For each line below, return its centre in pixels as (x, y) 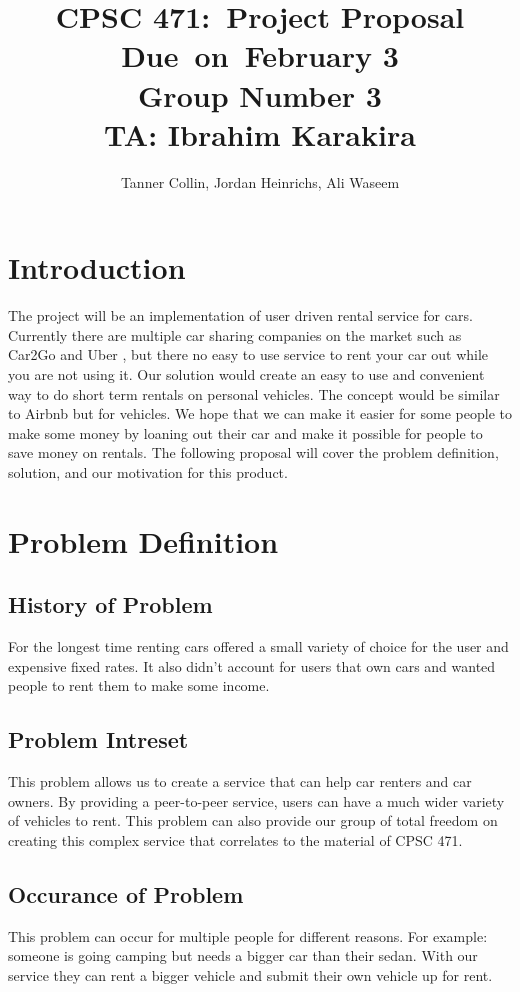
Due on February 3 (260, 55)
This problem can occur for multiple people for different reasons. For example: (248, 935)
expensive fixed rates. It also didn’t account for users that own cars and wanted (252, 665)
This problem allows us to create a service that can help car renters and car (240, 781)
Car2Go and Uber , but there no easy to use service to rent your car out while (248, 354)
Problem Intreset (98, 739)
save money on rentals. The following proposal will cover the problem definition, (253, 452)
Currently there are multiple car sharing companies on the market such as (235, 334)
